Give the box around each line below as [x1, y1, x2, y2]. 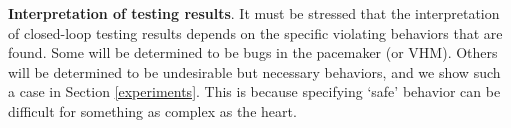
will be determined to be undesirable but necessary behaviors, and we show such [8, 61, 501, 82]
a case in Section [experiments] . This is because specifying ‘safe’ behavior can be [8, 81, 501, 102]
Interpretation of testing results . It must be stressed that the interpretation [8, 3, 500, 23]
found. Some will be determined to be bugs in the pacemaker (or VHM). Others [8, 42, 498, 63]
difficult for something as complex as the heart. [8, 100, 297, 121]
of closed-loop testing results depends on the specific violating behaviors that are [8, 22, 503, 43]
